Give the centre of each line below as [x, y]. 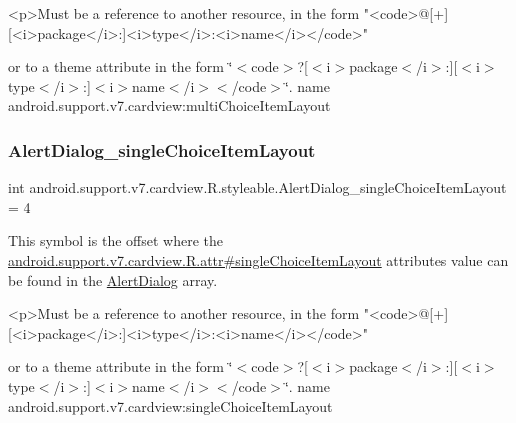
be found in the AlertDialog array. [113, 279]
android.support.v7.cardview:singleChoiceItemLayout [170, 405]
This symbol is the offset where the [115, 240]
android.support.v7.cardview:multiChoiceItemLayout [169, 105]
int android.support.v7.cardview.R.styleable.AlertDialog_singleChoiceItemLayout [257, 187]
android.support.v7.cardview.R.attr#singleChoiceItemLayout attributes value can [258, 259]
